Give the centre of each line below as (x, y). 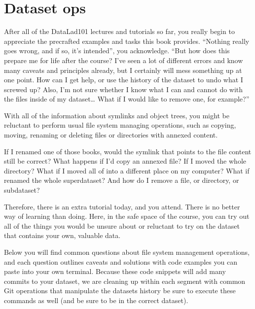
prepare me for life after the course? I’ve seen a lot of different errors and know (124, 60)
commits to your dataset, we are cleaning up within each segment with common (125, 281)
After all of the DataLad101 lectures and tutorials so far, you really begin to (119, 31)
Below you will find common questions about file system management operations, (127, 252)
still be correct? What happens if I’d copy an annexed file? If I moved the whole (125, 161)
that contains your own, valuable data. (62, 235)
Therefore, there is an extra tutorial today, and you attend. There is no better (122, 206)
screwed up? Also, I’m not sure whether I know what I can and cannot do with (124, 89)
